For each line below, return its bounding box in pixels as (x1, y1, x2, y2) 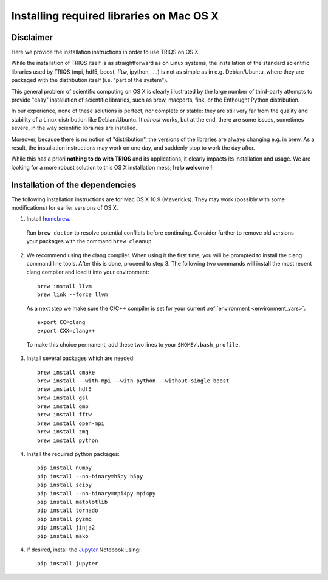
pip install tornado (37, 507, 98, 514)
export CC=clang (37, 319, 86, 325)
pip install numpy (37, 464, 92, 471)
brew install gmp (37, 403, 89, 410)
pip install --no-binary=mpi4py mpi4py (37, 490, 156, 497)
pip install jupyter (37, 560, 98, 567)
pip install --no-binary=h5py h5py (37, 473, 143, 480)
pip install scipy (37, 482, 92, 489)
